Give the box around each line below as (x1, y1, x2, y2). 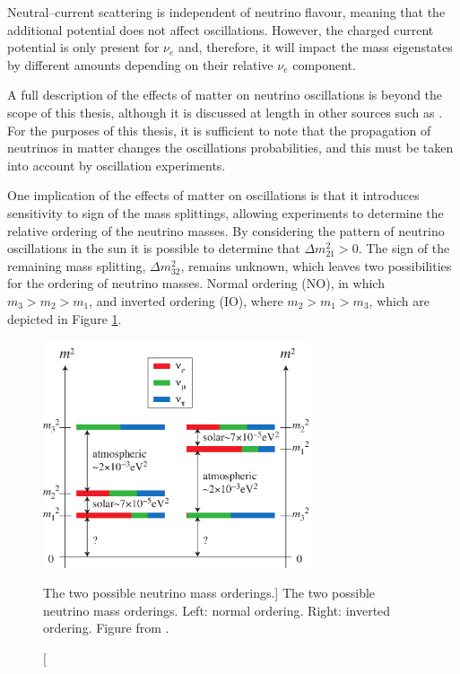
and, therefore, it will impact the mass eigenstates (178, 38, 453, 57)
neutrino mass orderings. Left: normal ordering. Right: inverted (43, 600, 391, 619)
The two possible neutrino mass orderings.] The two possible (43, 583, 376, 602)
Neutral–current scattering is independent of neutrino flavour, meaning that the (7, 3, 446, 21)
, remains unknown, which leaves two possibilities (180, 256, 452, 275)
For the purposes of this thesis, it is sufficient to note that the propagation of (7, 120, 431, 139)
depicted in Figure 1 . (7, 309, 122, 328)
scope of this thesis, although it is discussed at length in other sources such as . (7, 102, 443, 121)
